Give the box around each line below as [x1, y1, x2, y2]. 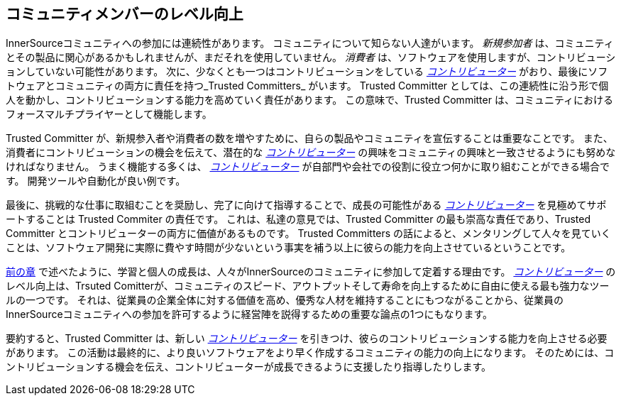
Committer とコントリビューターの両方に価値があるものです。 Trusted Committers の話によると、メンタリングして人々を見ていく [6, 227, 611, 240]
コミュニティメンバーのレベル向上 [6, 5, 243, 23]
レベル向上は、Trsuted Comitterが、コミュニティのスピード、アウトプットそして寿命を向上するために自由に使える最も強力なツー [6, 280, 610, 292]
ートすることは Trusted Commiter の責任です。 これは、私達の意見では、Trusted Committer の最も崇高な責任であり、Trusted [6, 213, 591, 226]
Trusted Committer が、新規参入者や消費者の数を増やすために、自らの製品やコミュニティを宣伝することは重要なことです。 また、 [6, 132, 613, 145]
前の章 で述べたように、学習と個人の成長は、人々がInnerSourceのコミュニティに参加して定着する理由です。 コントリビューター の [6, 265, 616, 278]
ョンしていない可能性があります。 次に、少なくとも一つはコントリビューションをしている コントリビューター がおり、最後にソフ [6, 65, 608, 78]
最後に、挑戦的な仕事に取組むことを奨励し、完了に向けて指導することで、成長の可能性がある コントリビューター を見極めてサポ [6, 199, 607, 212]
